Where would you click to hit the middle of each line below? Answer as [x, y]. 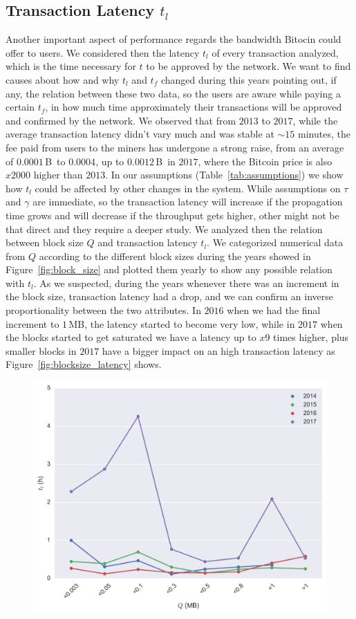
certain [20, 107]
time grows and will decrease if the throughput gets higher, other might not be [172, 215]
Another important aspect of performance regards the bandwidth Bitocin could [174, 39]
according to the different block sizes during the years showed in [175, 256]
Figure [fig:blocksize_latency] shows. [84, 364]
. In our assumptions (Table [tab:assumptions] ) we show [224, 175]
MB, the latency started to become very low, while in [182, 323]
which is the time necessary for [71, 66]
